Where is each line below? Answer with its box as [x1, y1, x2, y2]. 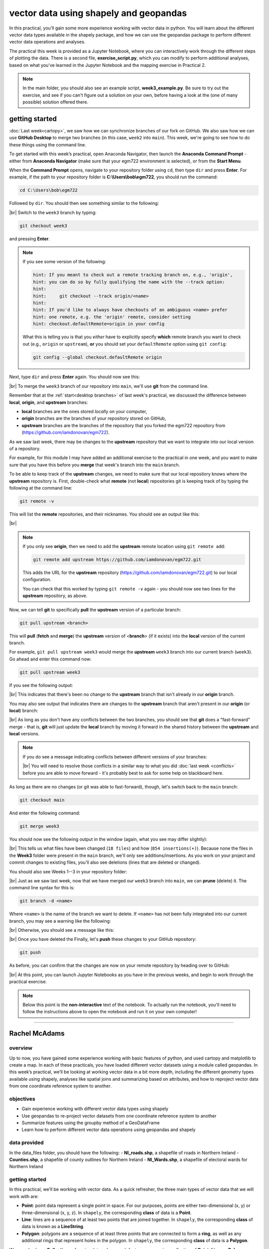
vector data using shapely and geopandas [9, 7, 187, 18]
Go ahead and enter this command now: [9, 656, 92, 662]
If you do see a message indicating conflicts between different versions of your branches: [22, 753, 207, 759]
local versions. [9, 731, 40, 737]
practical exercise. [9, 979, 47, 985]
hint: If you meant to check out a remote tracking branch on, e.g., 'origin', [33, 272, 233, 278]
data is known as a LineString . [21, 1224, 85, 1230]
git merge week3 [19, 823, 60, 829]
